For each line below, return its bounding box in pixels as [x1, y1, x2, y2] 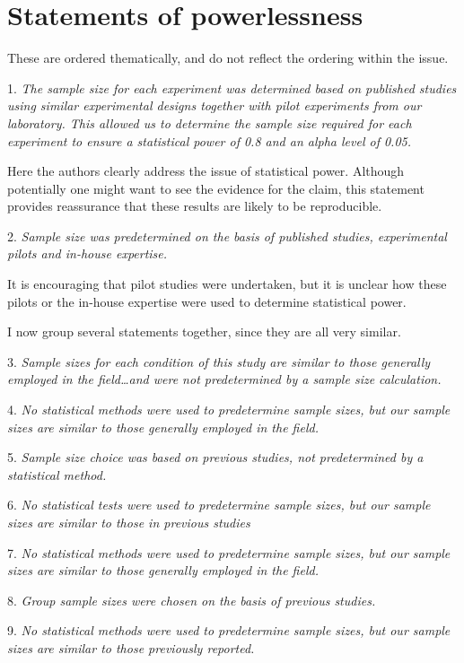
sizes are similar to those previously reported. [7, 638, 255, 657]
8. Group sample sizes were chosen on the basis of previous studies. [7, 590, 376, 609]
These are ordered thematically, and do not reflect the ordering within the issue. [7, 48, 449, 67]
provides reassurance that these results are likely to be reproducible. [7, 196, 382, 215]
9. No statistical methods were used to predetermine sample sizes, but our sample [7, 621, 451, 640]
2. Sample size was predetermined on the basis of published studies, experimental [7, 226, 447, 245]
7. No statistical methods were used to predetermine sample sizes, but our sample [7, 543, 451, 562]
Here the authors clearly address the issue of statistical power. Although [7, 161, 405, 180]
